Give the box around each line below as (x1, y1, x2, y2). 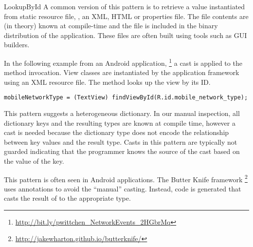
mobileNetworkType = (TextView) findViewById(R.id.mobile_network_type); (4, 94, 248, 101)
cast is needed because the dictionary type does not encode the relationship (4, 127, 229, 137)
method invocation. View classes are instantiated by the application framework (4, 67, 239, 77)
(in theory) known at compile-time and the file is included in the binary (4, 20, 218, 31)
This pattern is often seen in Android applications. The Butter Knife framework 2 (4, 172, 248, 184)
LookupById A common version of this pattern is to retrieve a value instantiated (4, 1, 245, 11)
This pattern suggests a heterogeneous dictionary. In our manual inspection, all (4, 108, 240, 118)
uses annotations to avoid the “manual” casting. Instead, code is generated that (4, 183, 241, 193)
